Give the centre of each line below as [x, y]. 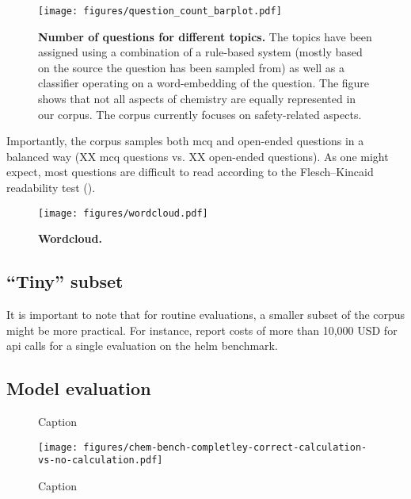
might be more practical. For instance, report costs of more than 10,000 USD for [202, 330]
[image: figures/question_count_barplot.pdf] [160, 11]
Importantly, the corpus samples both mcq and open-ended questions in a [185, 141]
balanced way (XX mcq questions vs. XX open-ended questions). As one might [198, 156]
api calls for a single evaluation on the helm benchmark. [142, 345]
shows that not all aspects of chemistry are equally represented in [197, 99]
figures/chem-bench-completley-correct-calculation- [225, 447]
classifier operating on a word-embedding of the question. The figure [204, 83]
